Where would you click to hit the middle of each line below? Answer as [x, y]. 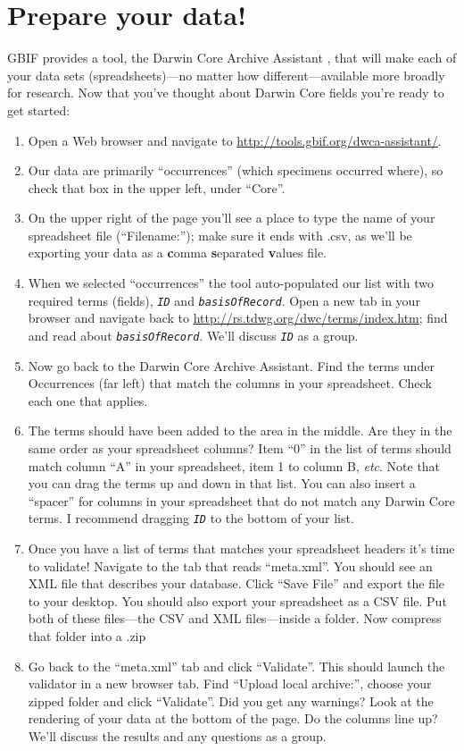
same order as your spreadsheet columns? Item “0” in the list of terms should [240, 447]
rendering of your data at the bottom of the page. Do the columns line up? [233, 718]
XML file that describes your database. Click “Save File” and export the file [236, 583]
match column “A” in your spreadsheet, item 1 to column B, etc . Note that [234, 465]
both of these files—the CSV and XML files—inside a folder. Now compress [235, 618]
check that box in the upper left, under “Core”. [157, 187]
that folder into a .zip [87, 635]
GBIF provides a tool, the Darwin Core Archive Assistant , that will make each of [232, 58]
